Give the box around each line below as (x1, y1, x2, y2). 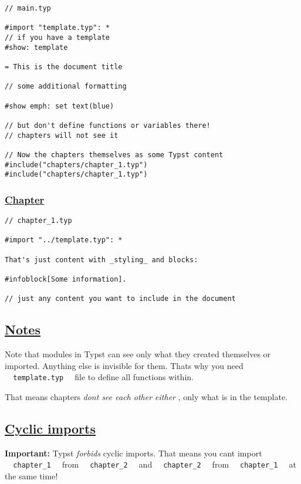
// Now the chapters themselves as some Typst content (5, 150, 224, 159)
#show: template (5, 43, 68, 52)
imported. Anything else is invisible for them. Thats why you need (5, 359, 243, 371)
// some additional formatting (5, 82, 127, 91)
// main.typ (5, 4, 51, 12)
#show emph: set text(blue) (5, 101, 114, 110)
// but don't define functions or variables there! (5, 121, 211, 130)
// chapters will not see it (5, 131, 119, 140)
